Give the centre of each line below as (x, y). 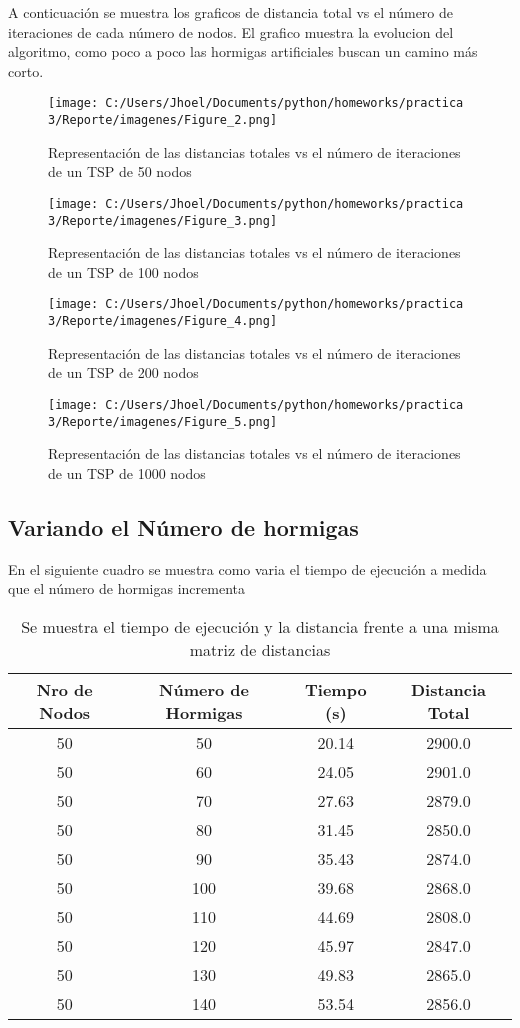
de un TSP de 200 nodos (123, 372)
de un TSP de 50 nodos (120, 171)
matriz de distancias (260, 649)
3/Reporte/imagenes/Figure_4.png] (163, 321)
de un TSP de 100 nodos (123, 271)
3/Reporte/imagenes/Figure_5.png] (163, 421)
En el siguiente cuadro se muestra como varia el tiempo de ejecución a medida (247, 568)
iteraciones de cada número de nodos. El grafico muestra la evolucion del (231, 31)
